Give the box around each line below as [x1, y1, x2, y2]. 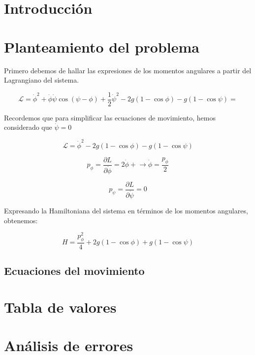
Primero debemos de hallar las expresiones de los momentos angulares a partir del [4, 65, 252, 75]
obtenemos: [4, 215, 38, 225]
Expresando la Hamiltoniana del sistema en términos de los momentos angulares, [4, 205, 248, 215]
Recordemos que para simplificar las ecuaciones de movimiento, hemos [4, 112, 216, 122]
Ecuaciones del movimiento [4, 263, 145, 278]
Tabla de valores [4, 296, 117, 317]
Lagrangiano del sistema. [4, 75, 79, 85]
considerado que [4, 122, 52, 132]
